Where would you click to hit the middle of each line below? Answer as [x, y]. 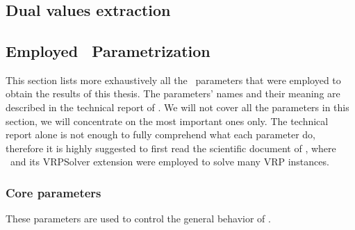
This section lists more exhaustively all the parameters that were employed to [173, 80]
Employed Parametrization [108, 50]
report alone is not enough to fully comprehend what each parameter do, [160, 134]
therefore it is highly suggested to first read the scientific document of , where [171, 148]
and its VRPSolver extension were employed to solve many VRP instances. [170, 162]
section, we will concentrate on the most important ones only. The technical [167, 121]
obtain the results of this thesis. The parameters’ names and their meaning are [173, 93]
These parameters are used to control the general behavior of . [138, 219]
